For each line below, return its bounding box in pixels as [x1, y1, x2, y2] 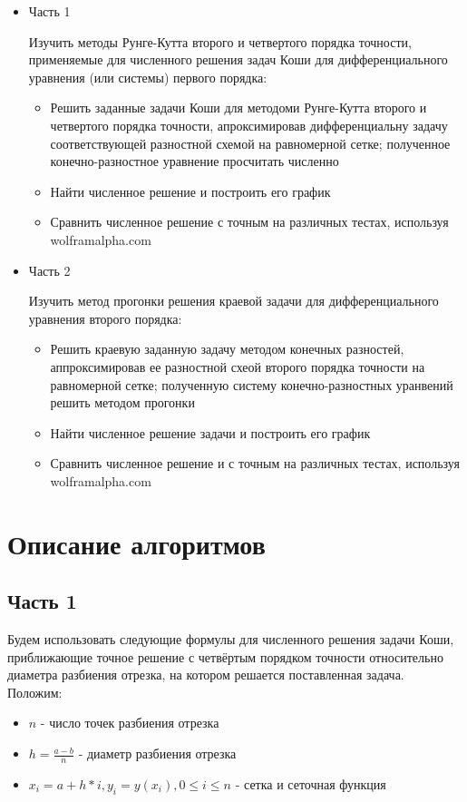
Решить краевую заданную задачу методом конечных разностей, [50, 339, 404, 358]
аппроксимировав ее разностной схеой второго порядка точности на [50, 357, 425, 376]
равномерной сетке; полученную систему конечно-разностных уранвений [50, 375, 453, 394]
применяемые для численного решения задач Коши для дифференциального [28, 50, 448, 69]
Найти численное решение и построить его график [50, 181, 331, 200]
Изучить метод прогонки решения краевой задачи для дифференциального [28, 291, 439, 310]
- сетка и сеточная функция [235, 774, 386, 793]
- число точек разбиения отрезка [40, 713, 219, 732]
